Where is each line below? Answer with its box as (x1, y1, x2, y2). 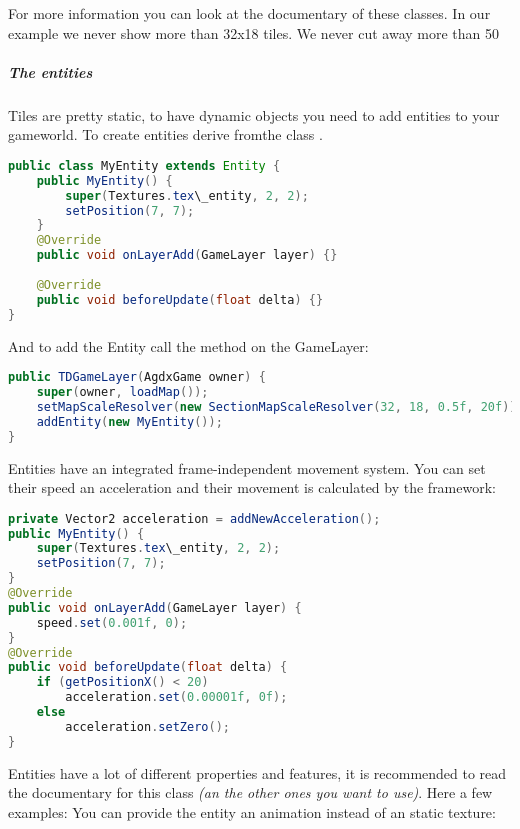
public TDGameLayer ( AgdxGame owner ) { (8, 370, 266, 385)
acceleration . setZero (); (65, 719, 230, 734)
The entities (8, 61, 93, 82)
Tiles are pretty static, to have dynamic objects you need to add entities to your (8, 104, 500, 125)
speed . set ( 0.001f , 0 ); (36, 615, 188, 630)
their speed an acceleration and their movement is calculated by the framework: (8, 477, 496, 498)
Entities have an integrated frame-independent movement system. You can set (8, 457, 486, 478)
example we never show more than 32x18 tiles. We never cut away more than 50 (8, 22, 500, 43)
